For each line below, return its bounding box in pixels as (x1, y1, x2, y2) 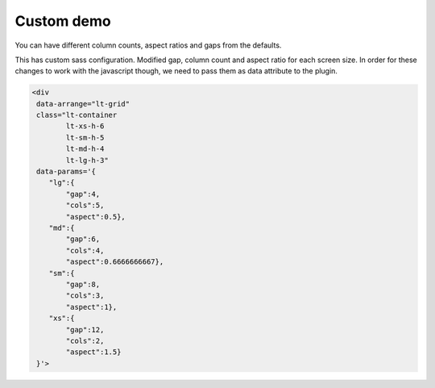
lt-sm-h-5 (65, 133, 105, 142)
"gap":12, (65, 325, 105, 334)
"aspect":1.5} (65, 348, 122, 357)
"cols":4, (65, 246, 105, 255)
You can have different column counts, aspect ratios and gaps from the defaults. (14, 40, 282, 50)
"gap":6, (65, 235, 101, 244)
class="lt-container (36, 111, 118, 120)
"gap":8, (65, 279, 101, 289)
